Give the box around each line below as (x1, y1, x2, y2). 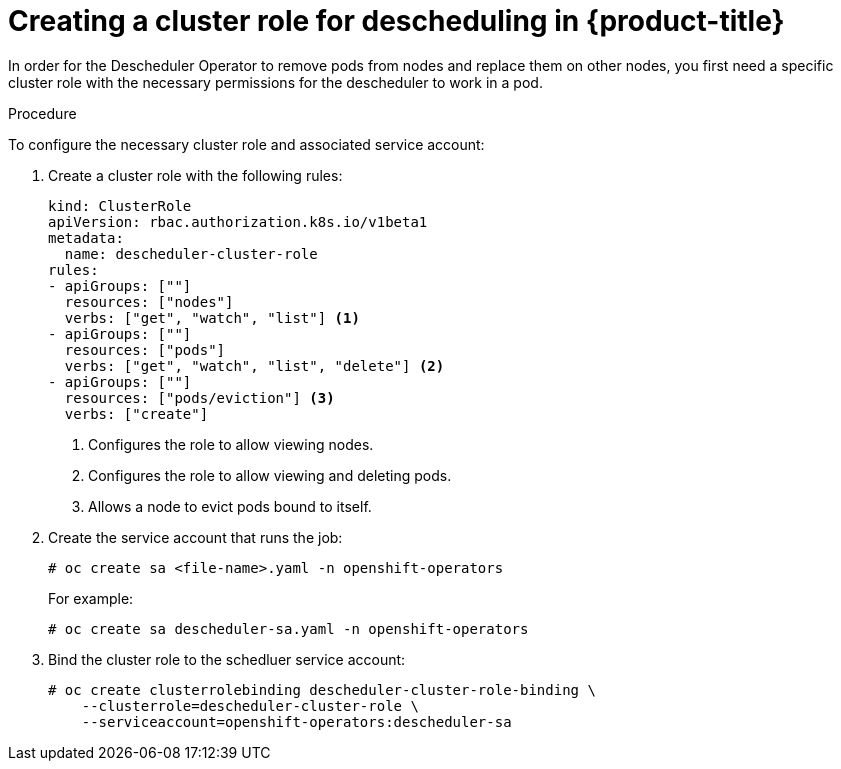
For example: (48, 589, 134, 607)
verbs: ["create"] (64, 405, 209, 422)
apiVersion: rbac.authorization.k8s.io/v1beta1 (48, 213, 428, 230)
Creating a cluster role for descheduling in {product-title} (8, 4, 785, 38)
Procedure (8, 104, 77, 122)
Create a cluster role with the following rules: (48, 166, 343, 184)
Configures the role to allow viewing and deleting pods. (88, 466, 452, 484)
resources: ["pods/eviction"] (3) (64, 389, 335, 406)
